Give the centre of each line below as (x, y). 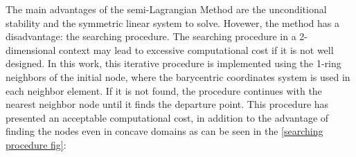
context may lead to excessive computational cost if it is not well (196, 49)
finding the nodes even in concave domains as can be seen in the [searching (164, 131)
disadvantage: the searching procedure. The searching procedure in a (151, 36)
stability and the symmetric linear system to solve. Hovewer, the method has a (172, 22)
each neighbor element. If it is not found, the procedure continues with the (164, 90)
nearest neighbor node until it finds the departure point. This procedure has (167, 104)
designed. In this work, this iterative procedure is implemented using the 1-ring (173, 63)
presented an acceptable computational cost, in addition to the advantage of (167, 117)
